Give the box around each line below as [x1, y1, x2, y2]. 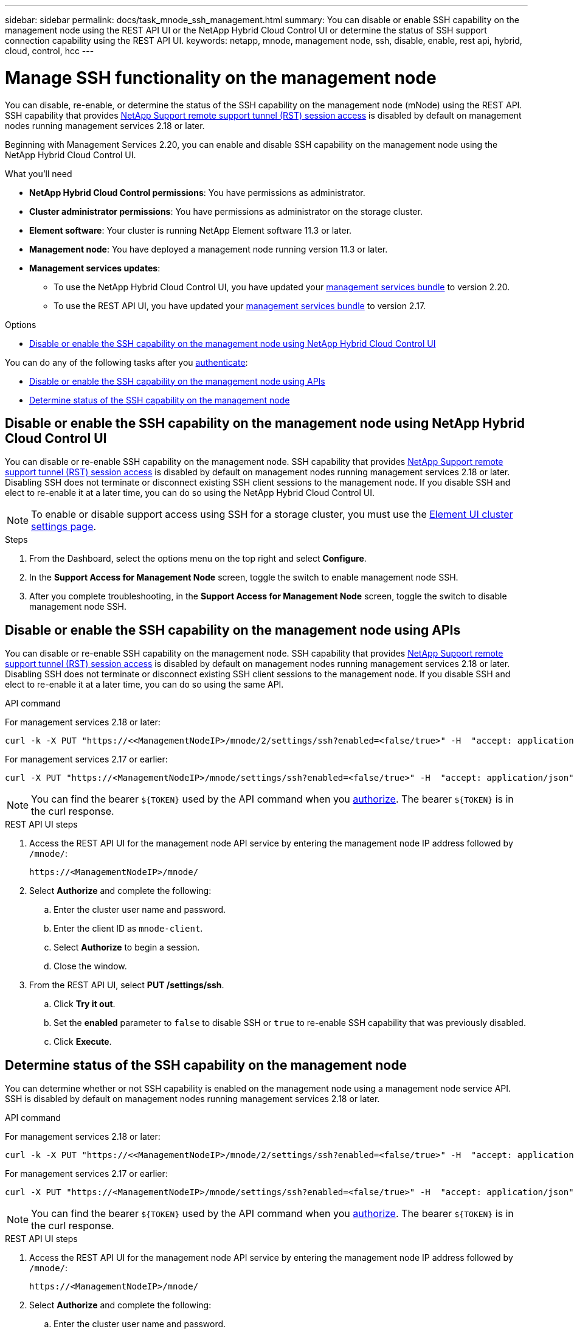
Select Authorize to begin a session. [54, 942, 200, 953]
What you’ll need [5, 168, 72, 179]
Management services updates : [29, 262, 161, 273]
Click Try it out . [54, 999, 116, 1010]
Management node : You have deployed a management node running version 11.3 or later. [29, 243, 388, 254]
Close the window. [54, 961, 127, 972]
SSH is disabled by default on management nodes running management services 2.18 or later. [5, 1094, 380, 1104]
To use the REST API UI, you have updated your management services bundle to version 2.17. [54, 300, 426, 311]
